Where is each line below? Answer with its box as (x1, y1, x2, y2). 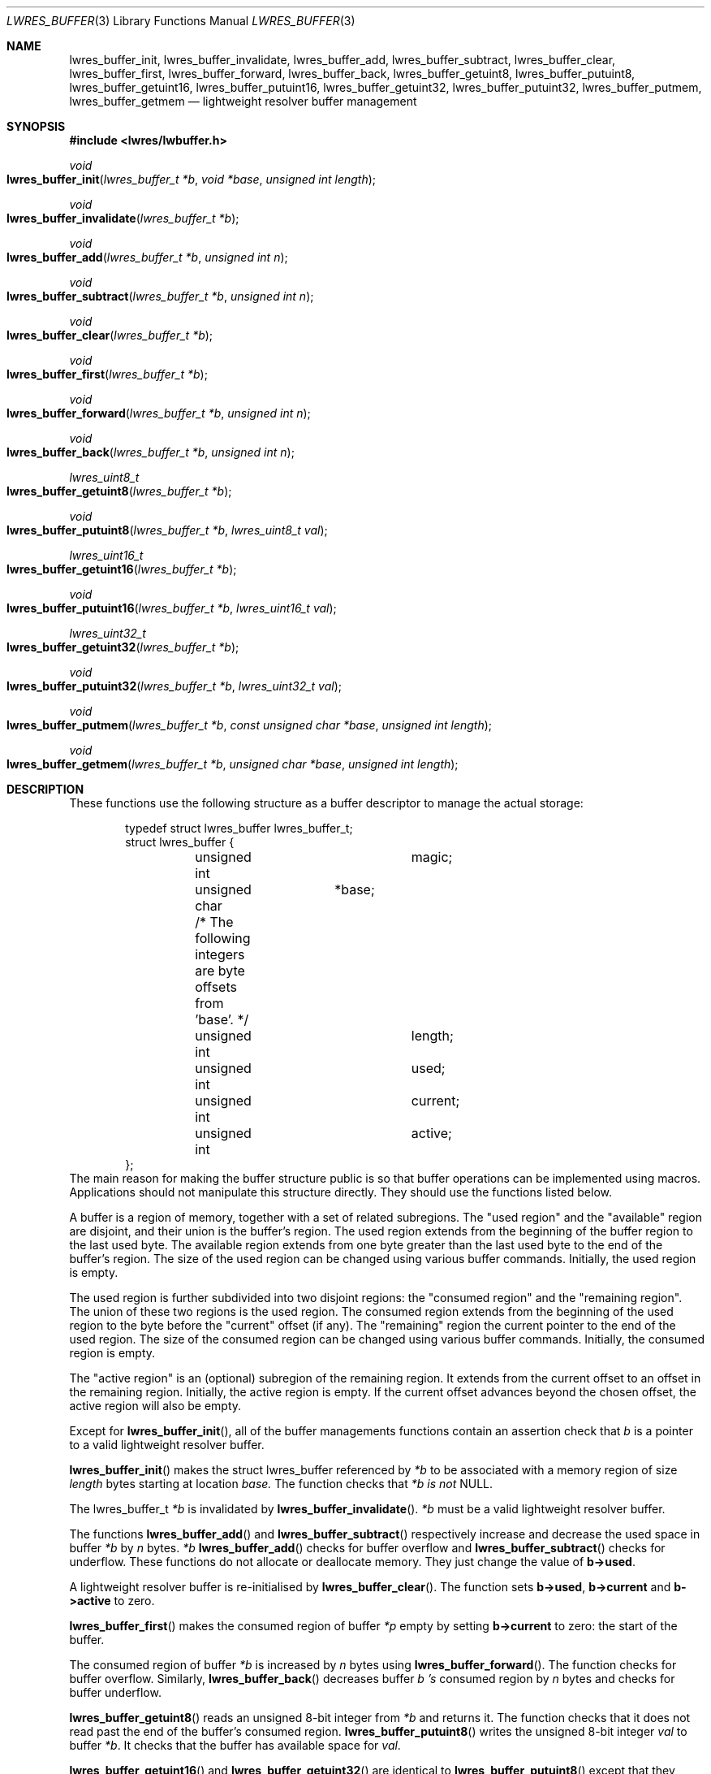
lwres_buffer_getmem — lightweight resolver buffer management (69, 94, 417, 108)
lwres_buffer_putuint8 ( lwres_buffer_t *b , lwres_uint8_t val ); (6, 523, 328, 537)
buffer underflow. (69, 1685, 162, 1699)
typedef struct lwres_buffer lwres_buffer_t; (125, 821, 353, 835)
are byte (195, 963, 245, 979)
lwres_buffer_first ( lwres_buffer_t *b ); (6, 367, 208, 381)
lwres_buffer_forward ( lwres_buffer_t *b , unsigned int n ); (6, 406, 311, 420)
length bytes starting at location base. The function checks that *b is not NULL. (69, 1477, 493, 1491)
